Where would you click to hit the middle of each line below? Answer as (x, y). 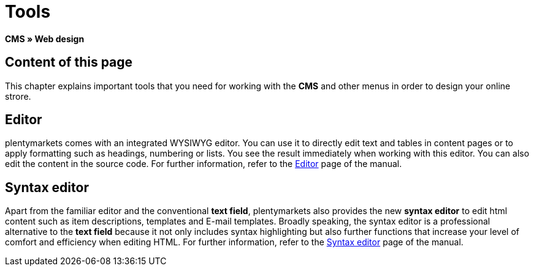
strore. (18, 96)
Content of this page (69, 62)
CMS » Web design (45, 39)
